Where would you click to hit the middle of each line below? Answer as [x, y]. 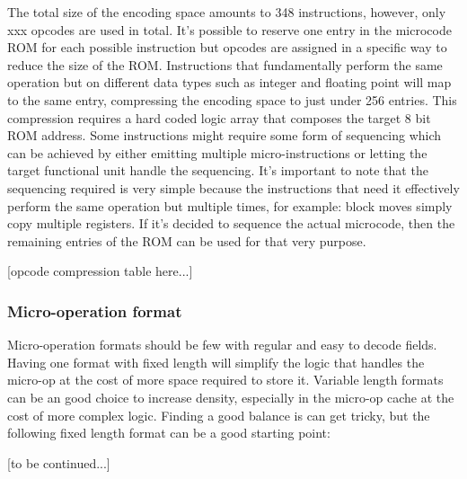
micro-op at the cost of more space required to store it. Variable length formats [225, 380]
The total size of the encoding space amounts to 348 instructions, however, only [227, 12]
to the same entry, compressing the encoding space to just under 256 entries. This [232, 99]
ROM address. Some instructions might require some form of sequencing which [225, 135]
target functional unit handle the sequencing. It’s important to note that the [218, 170]
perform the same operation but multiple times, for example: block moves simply [230, 205]
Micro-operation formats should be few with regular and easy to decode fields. [222, 345]
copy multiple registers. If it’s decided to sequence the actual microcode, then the [231, 223]
